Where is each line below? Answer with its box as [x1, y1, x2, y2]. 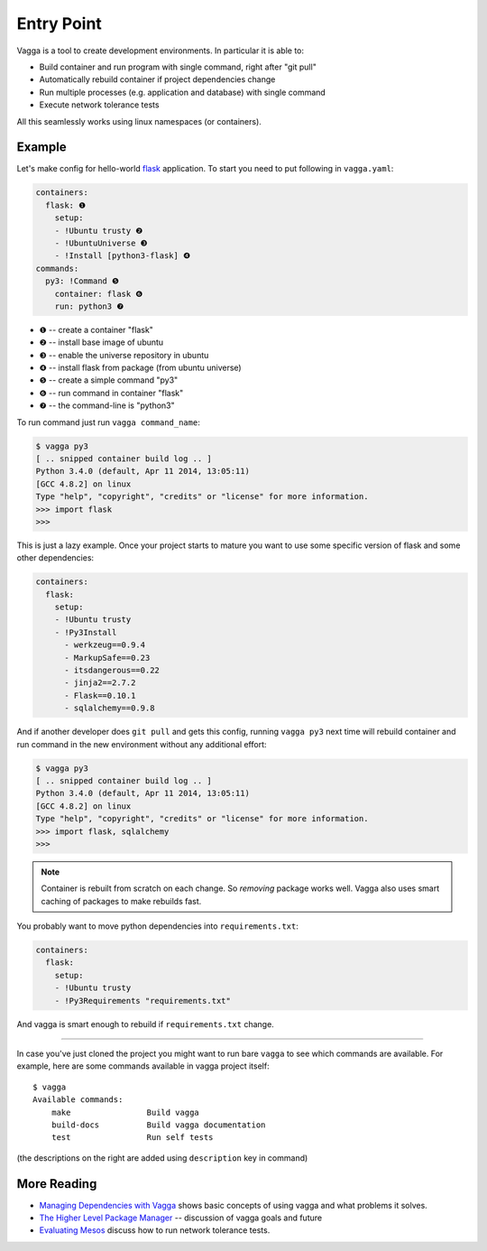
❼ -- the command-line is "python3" [39, 400, 175, 411]
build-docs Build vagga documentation [51, 1119, 266, 1130]
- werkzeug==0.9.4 [64, 640, 146, 650]
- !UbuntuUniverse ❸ [54, 237, 148, 248]
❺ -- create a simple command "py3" [39, 375, 179, 385]
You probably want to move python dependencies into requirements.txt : [16, 921, 299, 931]
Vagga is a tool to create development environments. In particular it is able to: [16, 45, 305, 56]
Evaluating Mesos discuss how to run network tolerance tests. [39, 1225, 271, 1236]
